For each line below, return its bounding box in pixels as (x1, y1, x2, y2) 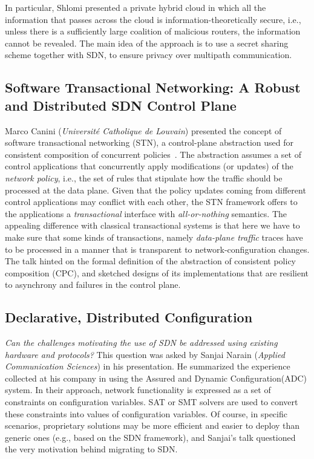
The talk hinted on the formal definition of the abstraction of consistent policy (5, 255, 296, 267)
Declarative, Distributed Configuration (5, 308, 253, 327)
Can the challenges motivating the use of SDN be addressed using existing (5, 336, 278, 349)
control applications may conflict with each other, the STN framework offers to (5, 195, 298, 208)
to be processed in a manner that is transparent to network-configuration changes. (5, 243, 310, 255)
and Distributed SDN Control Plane (5, 96, 237, 114)
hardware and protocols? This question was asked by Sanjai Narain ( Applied (5, 348, 285, 360)
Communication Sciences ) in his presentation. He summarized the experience (5, 360, 290, 373)
